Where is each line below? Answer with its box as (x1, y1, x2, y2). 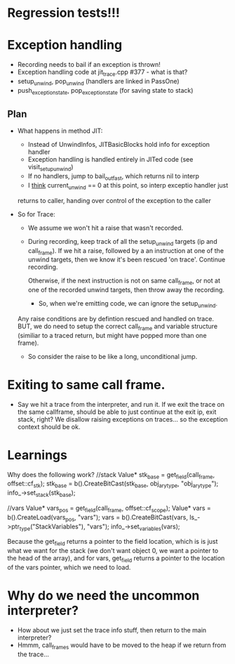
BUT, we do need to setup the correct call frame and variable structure (17, 322, 218, 332)
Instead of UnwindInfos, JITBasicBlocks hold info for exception (27, 141, 210, 149)
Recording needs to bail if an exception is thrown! (17, 60, 161, 69)
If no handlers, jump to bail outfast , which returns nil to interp (27, 172, 200, 182)
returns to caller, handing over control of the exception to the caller (17, 196, 212, 204)
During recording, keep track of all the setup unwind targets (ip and (27, 237, 217, 247)
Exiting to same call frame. (7, 377, 166, 393)
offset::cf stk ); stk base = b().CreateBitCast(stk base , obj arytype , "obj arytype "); (7, 479, 219, 490)
